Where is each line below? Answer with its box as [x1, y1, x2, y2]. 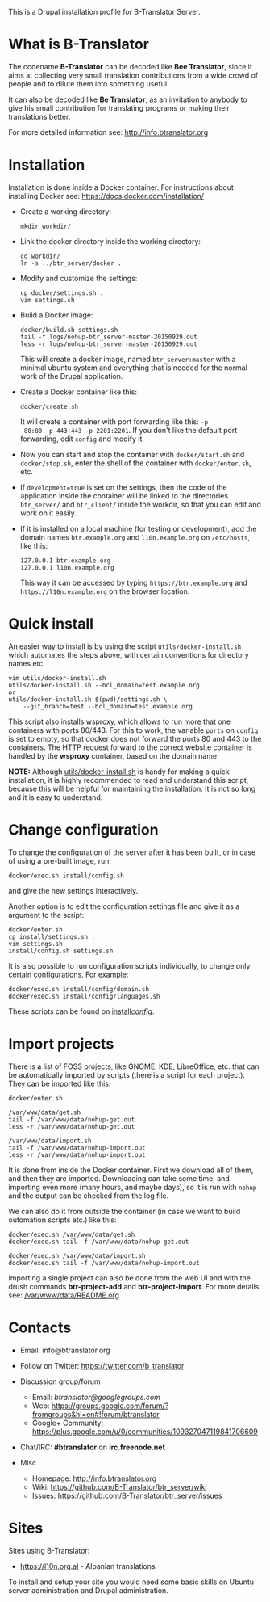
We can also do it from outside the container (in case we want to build [8, 1206, 241, 1216]
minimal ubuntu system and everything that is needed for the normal [19, 363, 247, 372]
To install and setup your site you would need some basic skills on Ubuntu [8, 1577, 255, 1587]
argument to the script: [8, 910, 85, 919]
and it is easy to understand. [8, 792, 103, 802]
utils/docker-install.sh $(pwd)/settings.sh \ [8, 695, 168, 704]
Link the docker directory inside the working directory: [19, 236, 201, 246]
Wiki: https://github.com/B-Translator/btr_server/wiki [31, 1482, 207, 1491]
